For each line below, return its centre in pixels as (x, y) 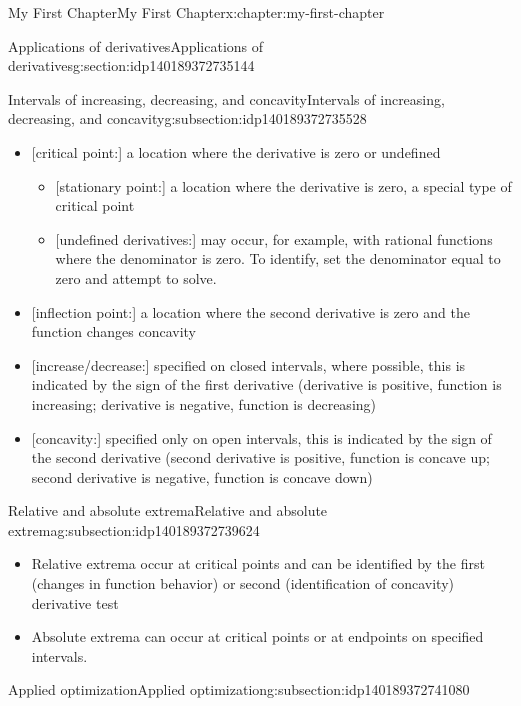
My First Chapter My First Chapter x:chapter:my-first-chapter (196, 12)
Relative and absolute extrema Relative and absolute (168, 510)
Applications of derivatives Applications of (136, 45)
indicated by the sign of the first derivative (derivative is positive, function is (266, 384)
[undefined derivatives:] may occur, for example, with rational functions (274, 238)
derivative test (75, 602)
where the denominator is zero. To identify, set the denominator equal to (278, 258)
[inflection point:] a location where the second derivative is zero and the (250, 311)
